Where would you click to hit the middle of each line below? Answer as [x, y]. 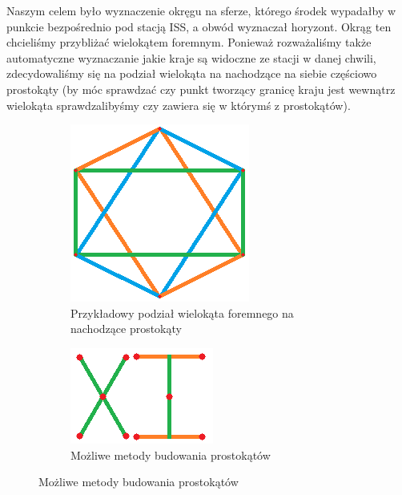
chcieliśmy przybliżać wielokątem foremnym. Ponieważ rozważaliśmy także [189, 42]
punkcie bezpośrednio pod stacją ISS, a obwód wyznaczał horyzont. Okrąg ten [199, 26]
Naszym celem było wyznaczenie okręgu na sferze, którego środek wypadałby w [201, 10]
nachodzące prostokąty [126, 329]
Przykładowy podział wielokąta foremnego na [182, 312]
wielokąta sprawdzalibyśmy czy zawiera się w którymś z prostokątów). [179, 105]
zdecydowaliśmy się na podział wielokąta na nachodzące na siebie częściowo [192, 73]
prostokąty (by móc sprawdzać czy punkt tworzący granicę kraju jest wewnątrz [201, 89]
